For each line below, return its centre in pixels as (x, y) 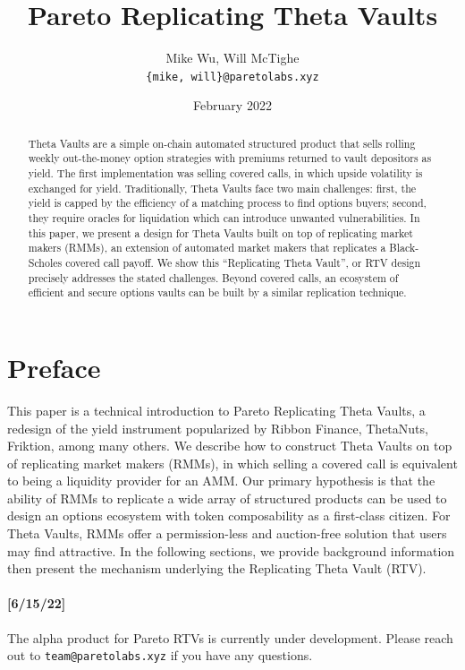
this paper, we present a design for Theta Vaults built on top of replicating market (220, 232)
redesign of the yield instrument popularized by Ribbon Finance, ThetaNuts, (218, 428)
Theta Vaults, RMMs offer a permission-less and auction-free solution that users (227, 533)
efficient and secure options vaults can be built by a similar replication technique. (217, 292)
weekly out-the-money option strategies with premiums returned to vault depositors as (230, 158)
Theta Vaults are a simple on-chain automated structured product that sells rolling (222, 143)
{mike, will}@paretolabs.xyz (232, 77)
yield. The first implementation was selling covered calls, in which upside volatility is (225, 173)
